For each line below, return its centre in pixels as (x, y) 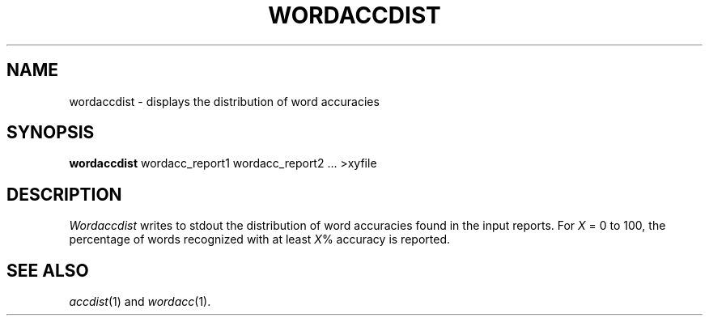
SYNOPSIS (51, 133)
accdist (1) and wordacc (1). (140, 302)
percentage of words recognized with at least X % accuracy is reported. (259, 239)
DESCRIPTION (64, 194)
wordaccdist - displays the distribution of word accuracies (224, 101)
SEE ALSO (48, 270)
